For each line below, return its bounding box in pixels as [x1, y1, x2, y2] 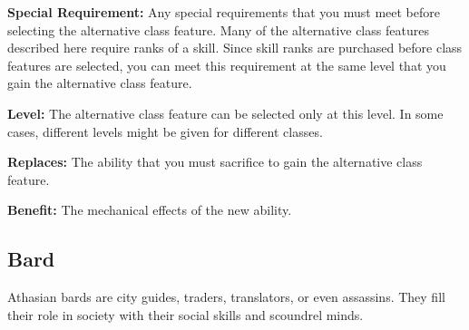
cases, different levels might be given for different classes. [7, 121, 323, 141]
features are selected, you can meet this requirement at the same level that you [7, 55, 446, 74]
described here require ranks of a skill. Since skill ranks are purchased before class [7, 38, 463, 57]
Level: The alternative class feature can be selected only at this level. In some [7, 103, 444, 122]
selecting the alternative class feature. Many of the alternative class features [7, 20, 429, 39]
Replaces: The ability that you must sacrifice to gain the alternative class [7, 152, 423, 171]
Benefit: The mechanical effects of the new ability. [7, 200, 292, 219]
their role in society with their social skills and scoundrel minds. [7, 305, 364, 324]
